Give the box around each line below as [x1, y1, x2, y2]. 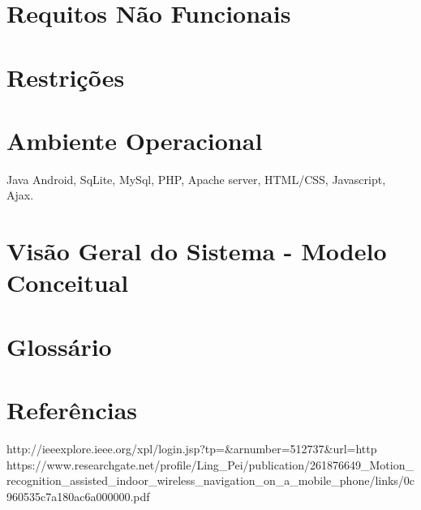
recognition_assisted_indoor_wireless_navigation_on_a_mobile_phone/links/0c [6, 472, 415, 489]
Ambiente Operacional [6, 123, 263, 156]
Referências [6, 393, 138, 426]
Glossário [6, 329, 112, 362]
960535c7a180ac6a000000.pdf [6, 487, 150, 504]
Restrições [6, 60, 125, 93]
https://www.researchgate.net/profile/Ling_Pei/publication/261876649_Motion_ [6, 456, 414, 473]
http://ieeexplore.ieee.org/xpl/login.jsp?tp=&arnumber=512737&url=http [6, 440, 377, 457]
